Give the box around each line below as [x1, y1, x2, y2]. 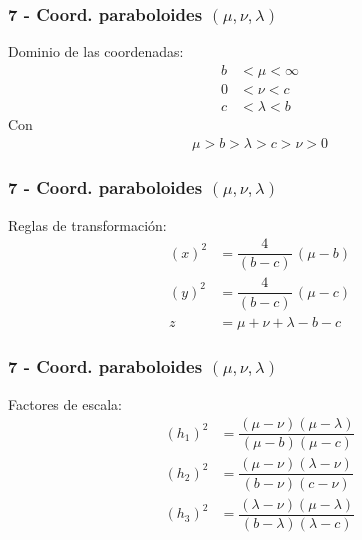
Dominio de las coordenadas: [8, 41, 184, 62]
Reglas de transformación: [8, 214, 167, 235]
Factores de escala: [8, 393, 122, 414]
